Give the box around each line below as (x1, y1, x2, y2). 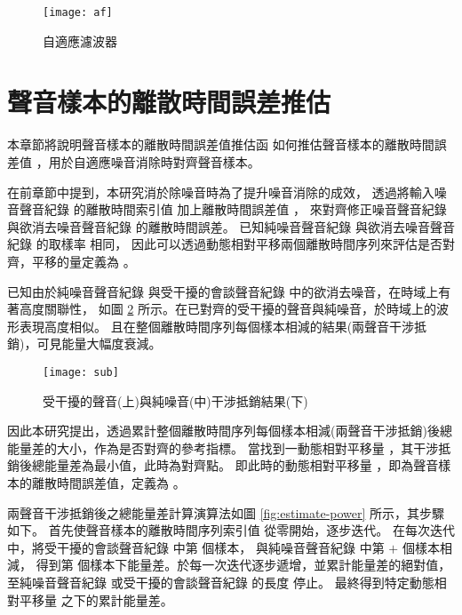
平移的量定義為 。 (31, 252, 136, 270)
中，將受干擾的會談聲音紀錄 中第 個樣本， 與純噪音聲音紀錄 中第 (7, 538, 385, 556)
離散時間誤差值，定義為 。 (31, 473, 186, 491)
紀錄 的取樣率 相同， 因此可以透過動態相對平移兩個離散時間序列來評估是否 (7, 235, 442, 253)
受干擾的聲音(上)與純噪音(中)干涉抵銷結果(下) (43, 391, 308, 410)
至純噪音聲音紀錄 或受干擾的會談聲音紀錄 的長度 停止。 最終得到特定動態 (7, 572, 434, 591)
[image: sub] (43, 365, 119, 379)
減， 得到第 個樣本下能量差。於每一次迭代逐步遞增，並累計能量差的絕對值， (7, 555, 451, 574)
